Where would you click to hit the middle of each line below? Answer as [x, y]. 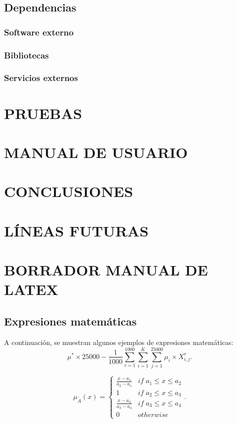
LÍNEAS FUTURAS [76, 230]
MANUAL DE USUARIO [96, 152]
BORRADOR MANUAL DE [106, 269]
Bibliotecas [26, 55]
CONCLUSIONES [69, 191]
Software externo [39, 32]
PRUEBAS [43, 113]
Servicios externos [41, 78]
